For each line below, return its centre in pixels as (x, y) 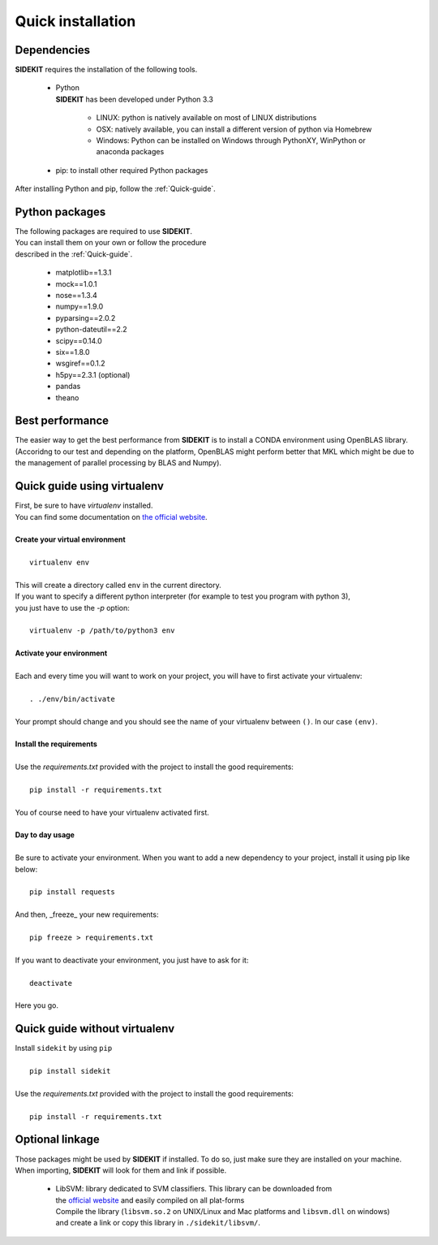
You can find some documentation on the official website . (111, 517)
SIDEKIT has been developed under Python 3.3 (135, 99)
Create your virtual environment (70, 539)
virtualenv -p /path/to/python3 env (102, 631)
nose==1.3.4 (76, 296)
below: (26, 869)
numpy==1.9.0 (79, 307)
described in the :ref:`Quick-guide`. (74, 254)
